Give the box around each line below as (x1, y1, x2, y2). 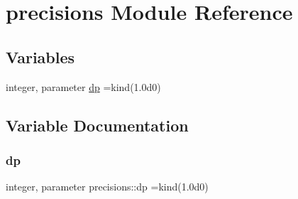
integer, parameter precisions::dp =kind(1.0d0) (6, 179, 209, 194)
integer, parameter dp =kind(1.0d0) (6, 79, 161, 94)
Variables (6, 45, 75, 68)
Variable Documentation (6, 114, 189, 136)
